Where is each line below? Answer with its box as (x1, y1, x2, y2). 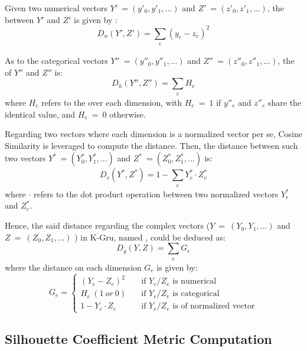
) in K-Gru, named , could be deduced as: (74, 230, 226, 243)
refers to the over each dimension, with (41, 96, 182, 108)
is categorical (172, 290, 220, 298)
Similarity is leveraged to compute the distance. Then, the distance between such (5, 139, 298, 151)
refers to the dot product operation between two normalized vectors (34, 187, 279, 200)
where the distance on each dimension (5, 261, 142, 273)
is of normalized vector (172, 302, 255, 311)
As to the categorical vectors (5, 54, 108, 67)
